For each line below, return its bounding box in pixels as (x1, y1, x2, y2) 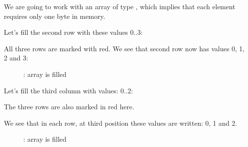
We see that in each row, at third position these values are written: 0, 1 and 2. (4, 118, 237, 128)
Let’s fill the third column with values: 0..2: (4, 85, 133, 95)
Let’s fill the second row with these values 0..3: (4, 27, 143, 37)
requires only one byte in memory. (4, 11, 105, 21)
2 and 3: (4, 53, 28, 63)
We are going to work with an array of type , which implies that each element (4, 1, 235, 11)
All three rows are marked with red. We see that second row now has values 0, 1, (4, 43, 245, 53)
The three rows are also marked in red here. (4, 102, 134, 112)
